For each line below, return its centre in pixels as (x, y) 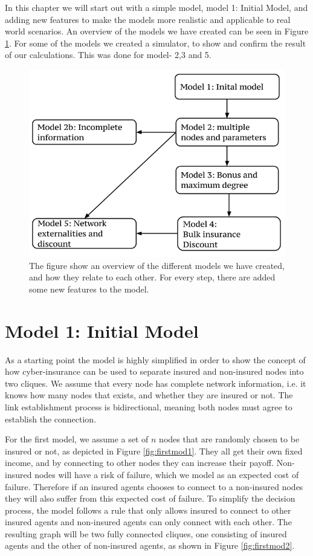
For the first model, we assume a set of (77, 439)
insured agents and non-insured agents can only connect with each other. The (148, 522)
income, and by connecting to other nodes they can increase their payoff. (140, 463)
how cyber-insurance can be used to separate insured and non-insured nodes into (154, 371)
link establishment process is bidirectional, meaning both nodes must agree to (149, 406)
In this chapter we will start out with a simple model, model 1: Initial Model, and (156, 7)
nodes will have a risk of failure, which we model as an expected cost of (167, 474)
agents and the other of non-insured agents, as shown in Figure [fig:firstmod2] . (150, 545)
